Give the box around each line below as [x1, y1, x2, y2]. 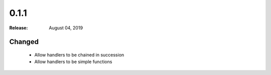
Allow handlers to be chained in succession [34, 52, 124, 58]
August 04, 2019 [49, 25, 83, 31]
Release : [9, 25, 28, 31]
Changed [9, 38, 39, 46]
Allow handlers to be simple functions [34, 59, 112, 65]
